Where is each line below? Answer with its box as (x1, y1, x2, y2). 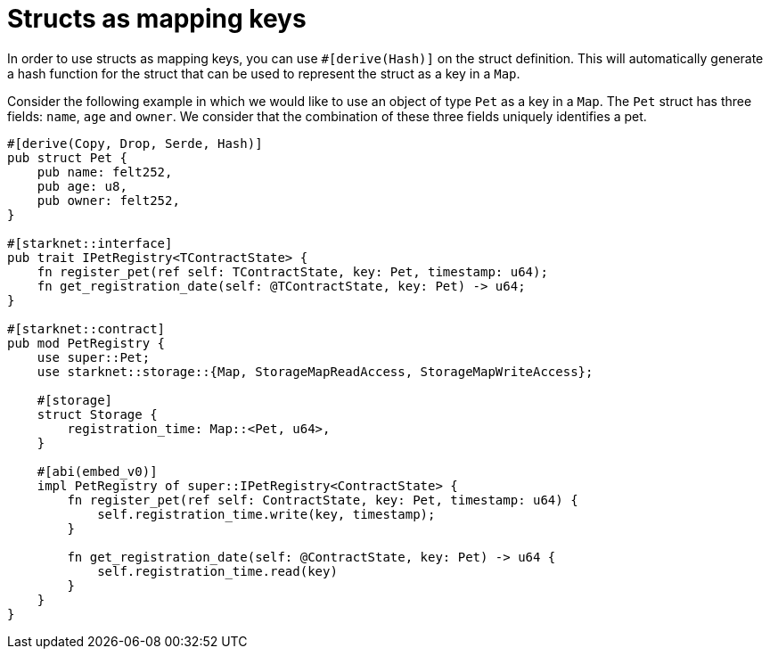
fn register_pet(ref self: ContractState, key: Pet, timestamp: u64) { (67, 492, 578, 507)
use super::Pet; (37, 349, 151, 365)
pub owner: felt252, (37, 193, 180, 208)
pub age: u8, (37, 178, 127, 193)
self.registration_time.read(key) (97, 563, 338, 578)
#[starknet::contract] (7, 321, 166, 336)
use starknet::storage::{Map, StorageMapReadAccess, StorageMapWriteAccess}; (37, 364, 594, 379)
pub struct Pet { (7, 150, 127, 165)
